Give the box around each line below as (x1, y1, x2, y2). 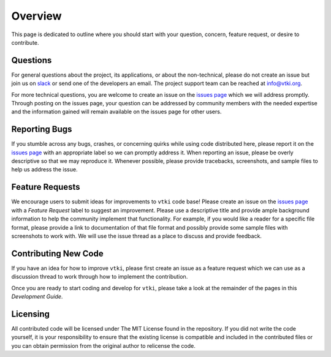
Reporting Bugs (11, 124, 72, 135)
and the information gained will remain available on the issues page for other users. (11, 108, 222, 116)
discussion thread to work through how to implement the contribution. (11, 273, 188, 280)
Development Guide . (11, 293, 63, 300)
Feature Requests (11, 182, 80, 192)
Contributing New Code (11, 248, 104, 258)
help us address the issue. (11, 166, 78, 173)
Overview (11, 9, 62, 23)
